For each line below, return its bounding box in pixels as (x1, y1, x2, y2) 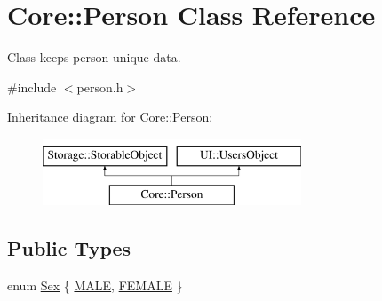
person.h (76, 77, 123, 96)
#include (7, 77, 57, 96)
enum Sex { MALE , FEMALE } (7, 276, 183, 295)
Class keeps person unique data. (7, 48, 181, 67)
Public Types (7, 234, 131, 262)
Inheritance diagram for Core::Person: (7, 107, 213, 126)
